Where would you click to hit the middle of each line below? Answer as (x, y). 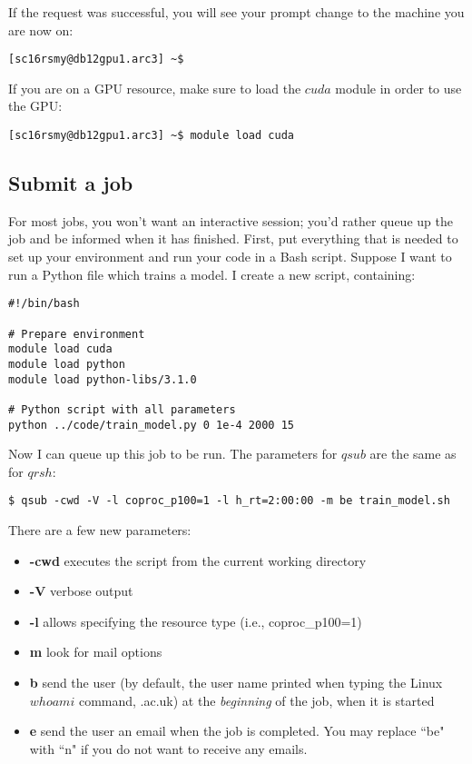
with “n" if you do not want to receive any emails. (168, 748)
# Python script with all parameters (122, 409)
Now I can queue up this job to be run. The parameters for (173, 454)
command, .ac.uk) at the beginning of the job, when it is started (256, 700)
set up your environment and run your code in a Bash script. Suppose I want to (230, 257)
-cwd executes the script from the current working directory (198, 560)
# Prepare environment (77, 334)
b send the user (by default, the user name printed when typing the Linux (236, 682)
